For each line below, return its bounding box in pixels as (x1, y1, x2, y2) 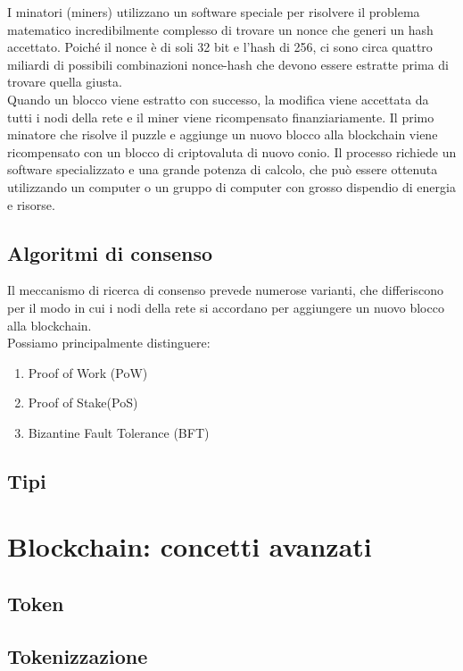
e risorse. (7, 195, 55, 214)
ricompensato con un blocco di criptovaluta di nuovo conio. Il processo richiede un (7, 142, 457, 161)
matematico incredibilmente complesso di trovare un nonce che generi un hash (7, 20, 434, 38)
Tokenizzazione (7, 642, 148, 669)
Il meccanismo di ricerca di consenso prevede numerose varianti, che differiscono (7, 281, 443, 299)
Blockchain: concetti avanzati (7, 528, 372, 565)
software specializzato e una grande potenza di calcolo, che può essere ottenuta (7, 160, 438, 179)
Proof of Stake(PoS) (28, 393, 138, 412)
